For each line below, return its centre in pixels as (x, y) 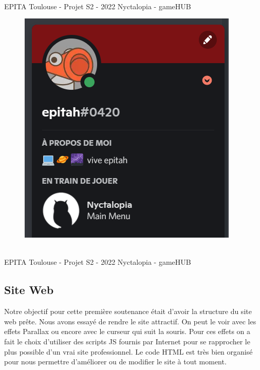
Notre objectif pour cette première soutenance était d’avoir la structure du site (128, 311)
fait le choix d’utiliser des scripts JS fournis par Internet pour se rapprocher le (127, 341)
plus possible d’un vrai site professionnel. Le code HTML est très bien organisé (128, 351)
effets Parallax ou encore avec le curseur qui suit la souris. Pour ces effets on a (127, 331)
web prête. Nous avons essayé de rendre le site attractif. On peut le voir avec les (130, 321)
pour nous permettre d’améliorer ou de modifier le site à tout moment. (115, 362)
